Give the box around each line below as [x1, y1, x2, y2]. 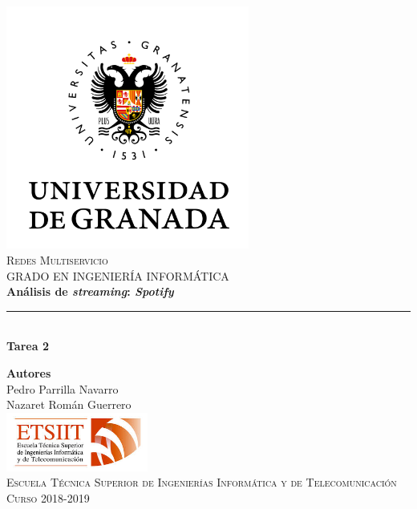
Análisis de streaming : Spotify [6, 283, 174, 300]
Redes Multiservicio [6, 251, 108, 268]
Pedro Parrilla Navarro [6, 380, 119, 397]
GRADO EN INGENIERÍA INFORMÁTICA [6, 267, 229, 284]
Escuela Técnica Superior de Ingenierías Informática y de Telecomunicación [6, 474, 397, 491]
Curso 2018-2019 [6, 489, 90, 506]
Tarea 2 [6, 337, 49, 354]
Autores [6, 364, 51, 381]
